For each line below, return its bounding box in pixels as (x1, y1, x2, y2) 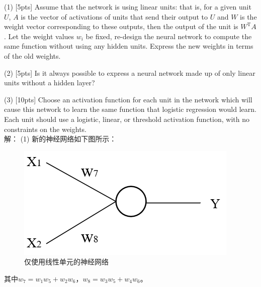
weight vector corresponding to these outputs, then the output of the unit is (4, 21, 238, 32)
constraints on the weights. (4, 123, 86, 134)
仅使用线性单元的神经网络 (24, 256, 109, 267)
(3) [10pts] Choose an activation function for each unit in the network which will (4, 94, 252, 104)
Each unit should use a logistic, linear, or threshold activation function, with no (4, 113, 249, 124)
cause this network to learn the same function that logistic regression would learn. (4, 104, 256, 114)
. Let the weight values (4, 31, 74, 41)
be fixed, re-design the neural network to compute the (85, 31, 252, 41)
